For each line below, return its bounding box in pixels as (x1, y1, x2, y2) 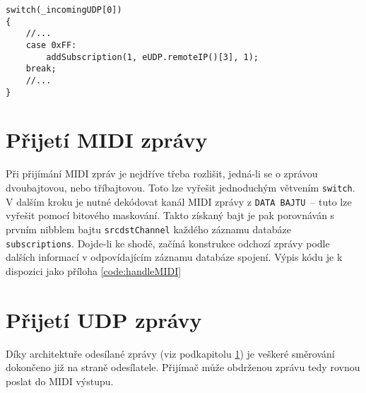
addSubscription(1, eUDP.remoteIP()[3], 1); (46, 52, 259, 62)
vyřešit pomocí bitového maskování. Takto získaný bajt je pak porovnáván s (6, 208, 335, 223)
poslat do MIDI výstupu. (6, 373, 114, 388)
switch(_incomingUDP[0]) (6, 5, 122, 15)
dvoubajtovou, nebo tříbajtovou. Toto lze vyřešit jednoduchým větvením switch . (6, 180, 355, 194)
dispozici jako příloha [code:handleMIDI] (6, 263, 182, 278)
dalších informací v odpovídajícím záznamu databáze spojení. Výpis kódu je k (6, 250, 343, 264)
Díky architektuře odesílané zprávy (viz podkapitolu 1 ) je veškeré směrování (6, 346, 335, 360)
